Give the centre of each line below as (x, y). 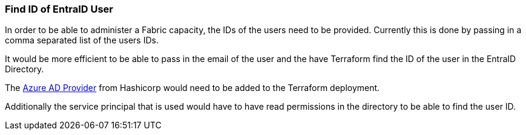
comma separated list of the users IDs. (82, 40)
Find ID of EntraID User (59, 9)
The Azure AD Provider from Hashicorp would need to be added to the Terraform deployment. (192, 88)
